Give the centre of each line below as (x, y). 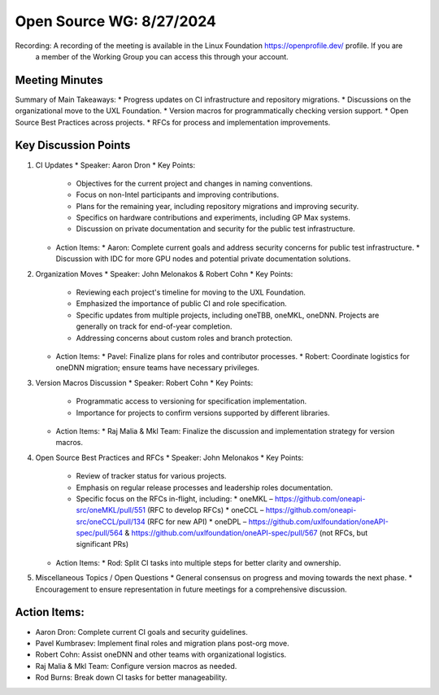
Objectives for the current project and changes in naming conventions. (194, 183)
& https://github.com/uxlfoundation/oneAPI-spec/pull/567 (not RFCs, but (246, 533)
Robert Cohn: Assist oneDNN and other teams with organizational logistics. (161, 654)
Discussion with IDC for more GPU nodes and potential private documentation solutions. (203, 259)
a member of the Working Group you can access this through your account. (162, 56)
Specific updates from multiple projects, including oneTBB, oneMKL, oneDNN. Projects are (228, 315)
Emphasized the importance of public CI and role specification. (182, 304)
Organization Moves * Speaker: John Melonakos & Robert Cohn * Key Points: (164, 273)
